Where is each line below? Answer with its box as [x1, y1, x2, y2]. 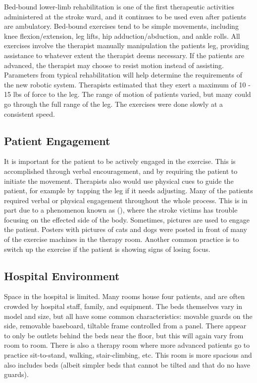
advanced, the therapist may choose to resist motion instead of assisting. [4, 60, 224, 70]
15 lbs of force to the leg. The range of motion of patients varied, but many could [4, 89, 251, 99]
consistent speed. [4, 108, 55, 119]
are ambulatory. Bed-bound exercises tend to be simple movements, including [4, 21, 239, 31]
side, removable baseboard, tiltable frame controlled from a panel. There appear [4, 320, 247, 331]
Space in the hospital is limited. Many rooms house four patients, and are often [4, 291, 245, 302]
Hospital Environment [4, 268, 120, 283]
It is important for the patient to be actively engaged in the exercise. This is [4, 156, 236, 166]
